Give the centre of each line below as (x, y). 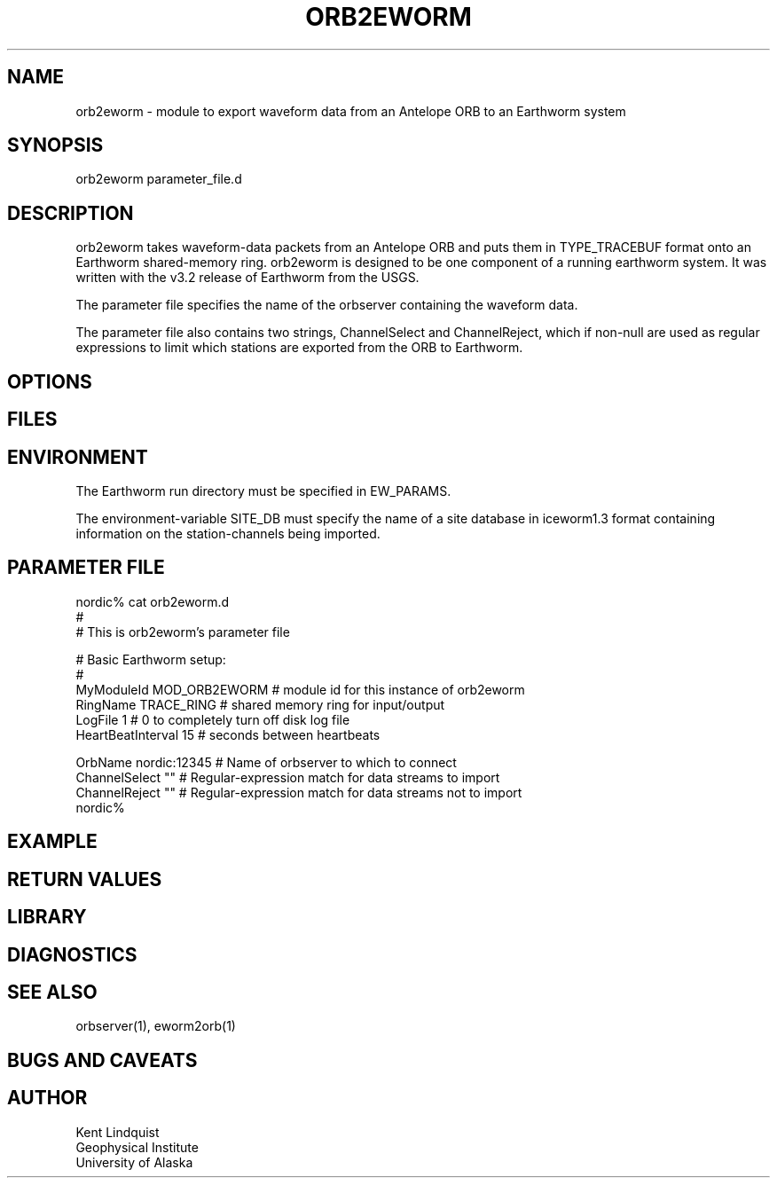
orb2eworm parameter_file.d (159, 179)
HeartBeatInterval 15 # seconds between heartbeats (228, 734)
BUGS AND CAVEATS (102, 1060)
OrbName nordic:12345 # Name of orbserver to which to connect (266, 762)
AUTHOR (47, 1098)
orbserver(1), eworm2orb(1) (156, 1026)
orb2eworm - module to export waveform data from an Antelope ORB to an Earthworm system (351, 111)
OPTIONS (50, 381)
